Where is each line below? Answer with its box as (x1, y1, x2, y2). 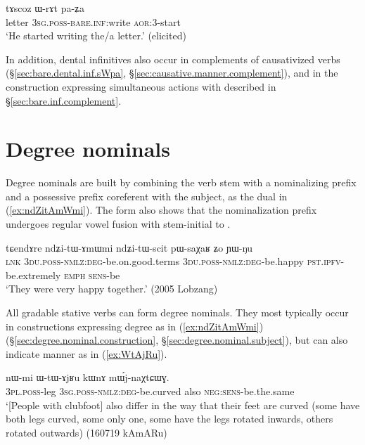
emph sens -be (63, 267, 120, 282)
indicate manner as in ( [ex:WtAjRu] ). (6, 346, 167, 361)
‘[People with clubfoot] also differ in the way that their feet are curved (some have (6, 397, 360, 412)
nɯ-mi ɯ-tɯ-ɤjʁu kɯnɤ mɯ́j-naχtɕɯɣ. (6, 370, 169, 385)
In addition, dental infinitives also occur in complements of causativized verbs (6, 51, 340, 66)
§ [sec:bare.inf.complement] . (6, 93, 122, 108)
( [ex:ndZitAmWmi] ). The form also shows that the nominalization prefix (6, 202, 317, 217)
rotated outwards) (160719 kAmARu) (6, 425, 167, 439)
